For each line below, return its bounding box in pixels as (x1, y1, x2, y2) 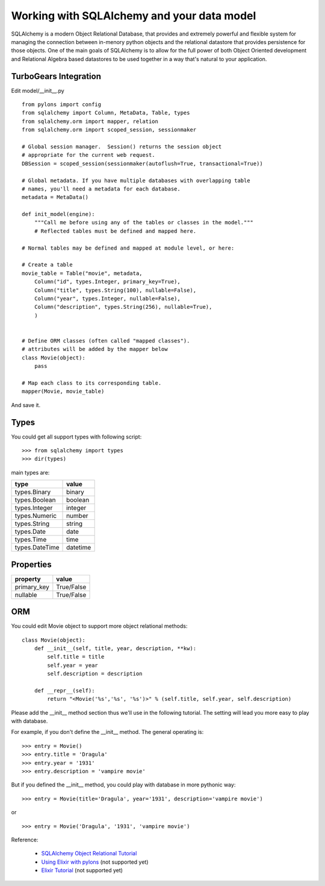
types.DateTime (14, 543, 60, 552)
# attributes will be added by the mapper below (22, 346, 168, 353)
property (14, 575, 42, 583)
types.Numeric (14, 511, 57, 520)
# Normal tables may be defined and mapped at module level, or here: (22, 244, 235, 252)
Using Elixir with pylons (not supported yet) (41, 858, 149, 865)
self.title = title (47, 653, 105, 660)
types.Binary (14, 488, 51, 496)
